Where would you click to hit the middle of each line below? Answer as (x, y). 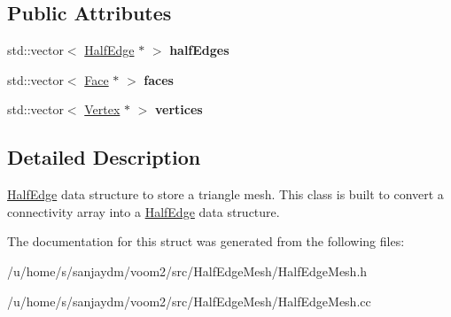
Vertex (102, 109)
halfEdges (199, 50)
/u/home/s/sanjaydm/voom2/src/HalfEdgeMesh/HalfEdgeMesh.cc (189, 301)
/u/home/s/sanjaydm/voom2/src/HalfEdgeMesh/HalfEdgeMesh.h (187, 271)
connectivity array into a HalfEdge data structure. (144, 211)
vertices (179, 109)
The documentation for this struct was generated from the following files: (206, 241)
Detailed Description (104, 157)
